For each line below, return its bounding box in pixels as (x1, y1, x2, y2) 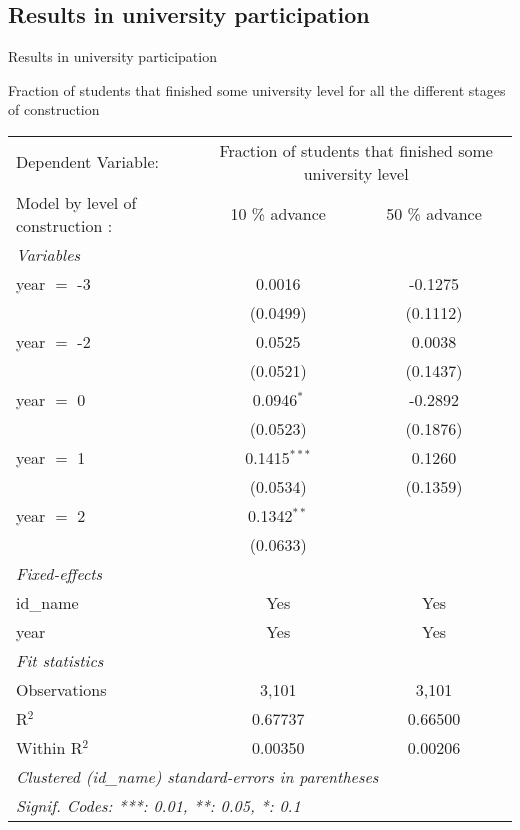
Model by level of (16, 190, 137, 214)
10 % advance (230, 202, 326, 226)
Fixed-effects (16, 561, 103, 585)
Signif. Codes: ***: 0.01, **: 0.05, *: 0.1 (16, 793, 301, 817)
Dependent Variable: (16, 150, 159, 174)
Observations (16, 677, 107, 701)
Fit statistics (16, 648, 104, 672)
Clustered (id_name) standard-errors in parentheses (16, 764, 379, 788)
